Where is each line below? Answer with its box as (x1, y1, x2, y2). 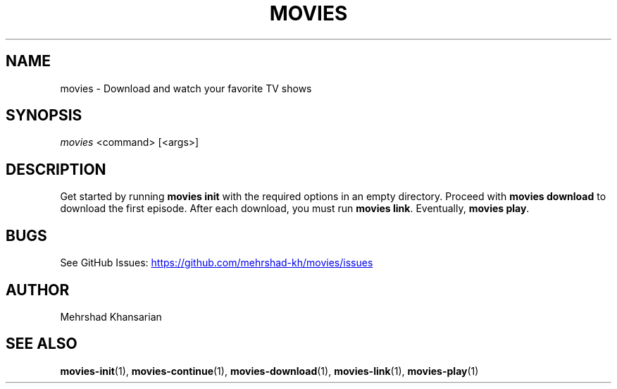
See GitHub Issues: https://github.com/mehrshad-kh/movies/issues (60, 257, 373, 269)
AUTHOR (6, 280, 70, 299)
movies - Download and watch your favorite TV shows (60, 82, 312, 94)
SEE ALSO (6, 335, 77, 353)
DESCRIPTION (6, 160, 106, 178)
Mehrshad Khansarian (60, 310, 162, 323)
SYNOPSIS (6, 106, 82, 125)
